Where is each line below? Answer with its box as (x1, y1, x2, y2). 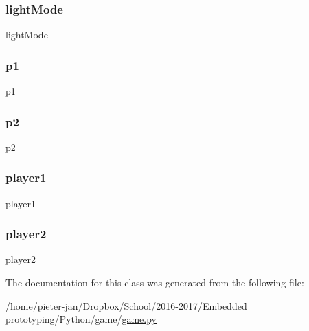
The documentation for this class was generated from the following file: (5, 275, 304, 290)
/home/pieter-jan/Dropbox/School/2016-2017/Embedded (5, 298, 247, 312)
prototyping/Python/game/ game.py (5, 312, 157, 326)
